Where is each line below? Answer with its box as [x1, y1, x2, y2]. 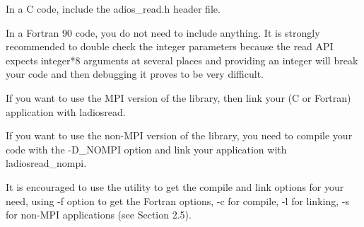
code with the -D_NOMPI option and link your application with [6, 141, 287, 156]
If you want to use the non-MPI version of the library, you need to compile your [6, 128, 353, 143]
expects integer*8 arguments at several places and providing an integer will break [6, 52, 358, 67]
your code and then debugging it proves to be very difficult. [6, 66, 264, 81]
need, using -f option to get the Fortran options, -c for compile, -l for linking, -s [6, 193, 349, 208]
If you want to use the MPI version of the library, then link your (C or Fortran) [6, 90, 351, 105]
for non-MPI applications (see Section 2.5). [6, 207, 192, 222]
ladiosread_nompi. [6, 156, 87, 170]
